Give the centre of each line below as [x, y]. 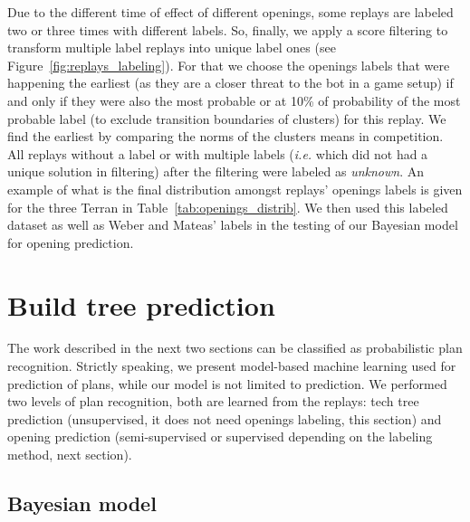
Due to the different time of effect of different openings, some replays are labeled [230, 12]
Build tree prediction [141, 304]
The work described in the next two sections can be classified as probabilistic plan [235, 348]
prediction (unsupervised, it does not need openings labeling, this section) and [225, 418]
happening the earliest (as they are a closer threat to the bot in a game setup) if [230, 83]
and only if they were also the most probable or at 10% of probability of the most [234, 100]
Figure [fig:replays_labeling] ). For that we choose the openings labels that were [229, 65]
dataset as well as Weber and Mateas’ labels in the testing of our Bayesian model [233, 225]
